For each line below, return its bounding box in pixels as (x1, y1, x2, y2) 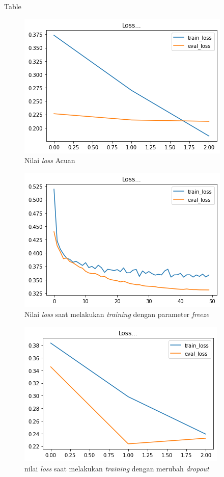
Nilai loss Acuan (24, 155, 75, 166)
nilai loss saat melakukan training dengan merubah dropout (24, 463, 209, 473)
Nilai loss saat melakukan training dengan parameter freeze (24, 309, 209, 320)
